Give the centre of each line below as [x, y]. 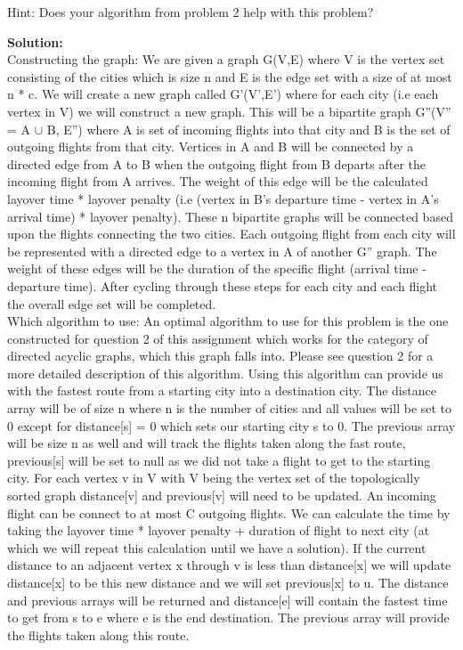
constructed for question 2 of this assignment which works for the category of [218, 338]
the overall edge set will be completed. [112, 303]
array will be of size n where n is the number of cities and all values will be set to [230, 408]
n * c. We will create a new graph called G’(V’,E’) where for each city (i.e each [223, 94]
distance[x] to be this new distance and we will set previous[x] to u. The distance [228, 582]
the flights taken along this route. [98, 634]
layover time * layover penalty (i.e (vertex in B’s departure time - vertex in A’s [223, 198]
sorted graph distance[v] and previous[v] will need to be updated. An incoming [222, 496]
